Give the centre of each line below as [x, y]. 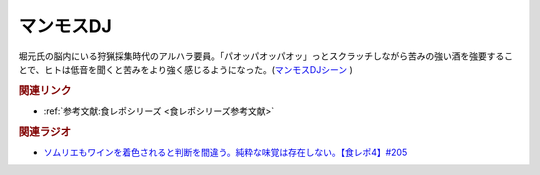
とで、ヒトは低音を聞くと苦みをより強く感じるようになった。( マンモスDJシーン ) [186, 69]
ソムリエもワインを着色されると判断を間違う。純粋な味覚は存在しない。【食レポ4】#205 [225, 152]
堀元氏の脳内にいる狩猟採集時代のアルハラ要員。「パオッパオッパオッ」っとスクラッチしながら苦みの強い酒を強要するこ [266, 56]
